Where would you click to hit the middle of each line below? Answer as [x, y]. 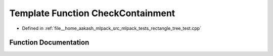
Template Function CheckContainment [92, 13]
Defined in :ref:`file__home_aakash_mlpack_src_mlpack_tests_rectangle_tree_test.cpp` [112, 28]
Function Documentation [49, 43]
